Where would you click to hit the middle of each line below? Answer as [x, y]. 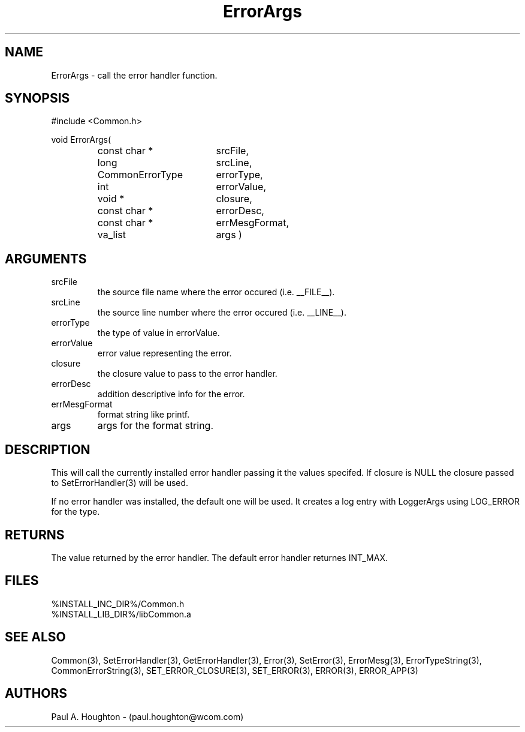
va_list [111, 235]
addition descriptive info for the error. [171, 394]
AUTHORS [36, 694]
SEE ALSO [35, 637]
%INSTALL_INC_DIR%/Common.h [118, 604]
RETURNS [35, 535]
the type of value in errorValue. [159, 333]
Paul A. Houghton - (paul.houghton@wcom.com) [147, 716]
